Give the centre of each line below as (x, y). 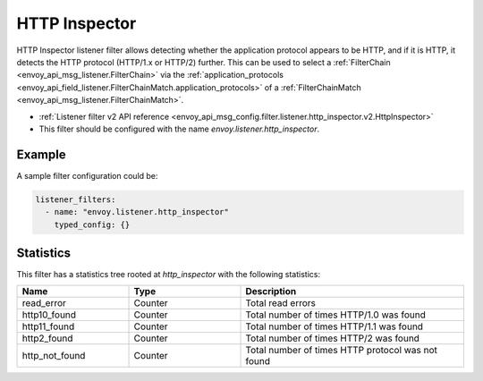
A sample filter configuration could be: (87, 175)
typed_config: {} (92, 224)
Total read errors (281, 303)
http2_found (47, 338)
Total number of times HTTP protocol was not (342, 351)
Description (271, 292)
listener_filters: (76, 199)
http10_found (49, 315)
